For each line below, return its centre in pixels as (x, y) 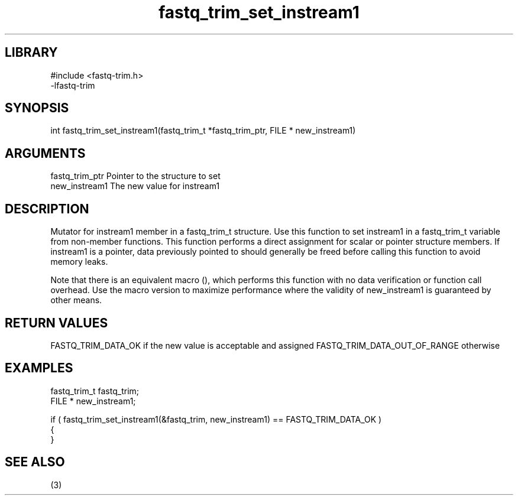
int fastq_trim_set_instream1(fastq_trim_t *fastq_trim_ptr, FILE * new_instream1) (203, 131)
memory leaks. (79, 262)
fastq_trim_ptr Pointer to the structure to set (135, 176)
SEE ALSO (35, 462)
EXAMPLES (39, 368)
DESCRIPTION (47, 209)
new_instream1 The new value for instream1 (135, 186)
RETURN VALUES (56, 323)
